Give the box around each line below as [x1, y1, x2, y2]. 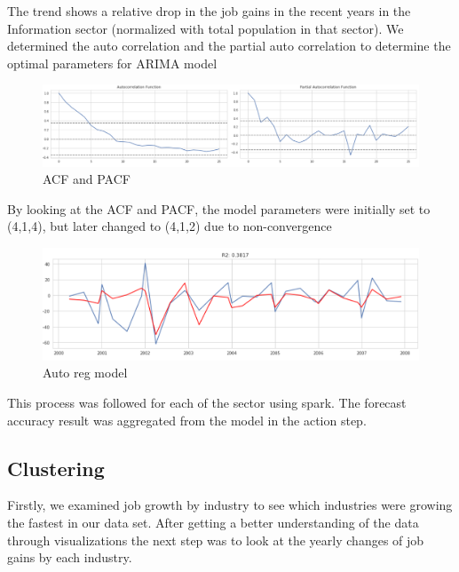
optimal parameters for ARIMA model [7, 53, 218, 72]
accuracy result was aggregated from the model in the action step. [7, 410, 367, 429]
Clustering [7, 454, 105, 481]
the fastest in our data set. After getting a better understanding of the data [7, 513, 419, 532]
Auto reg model [43, 363, 128, 382]
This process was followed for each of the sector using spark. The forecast [7, 393, 407, 412]
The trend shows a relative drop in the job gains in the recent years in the [7, 2, 411, 20]
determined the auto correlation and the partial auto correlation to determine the [7, 36, 451, 55]
